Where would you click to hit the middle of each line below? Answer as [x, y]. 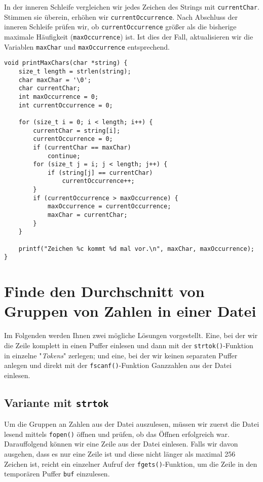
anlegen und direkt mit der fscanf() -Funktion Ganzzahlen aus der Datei [118, 365]
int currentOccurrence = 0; [66, 105]
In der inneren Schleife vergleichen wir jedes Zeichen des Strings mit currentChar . [132, 7]
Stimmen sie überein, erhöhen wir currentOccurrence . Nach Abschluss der [121, 16]
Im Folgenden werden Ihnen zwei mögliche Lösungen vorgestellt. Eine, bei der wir [131, 335]
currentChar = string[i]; [77, 131]
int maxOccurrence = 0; [59, 97]
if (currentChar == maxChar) [82, 147]
